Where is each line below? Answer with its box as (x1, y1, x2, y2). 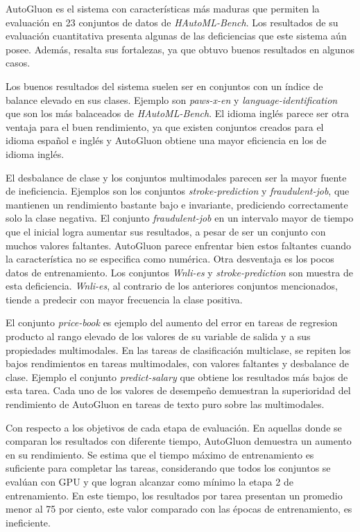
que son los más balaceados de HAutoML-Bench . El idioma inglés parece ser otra (6, 106, 350, 121)
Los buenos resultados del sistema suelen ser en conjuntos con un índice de (6, 78, 323, 93)
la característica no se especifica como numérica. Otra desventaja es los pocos (6, 251, 334, 266)
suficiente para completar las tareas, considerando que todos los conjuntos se (6, 461, 331, 475)
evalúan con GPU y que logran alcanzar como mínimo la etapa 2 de (6, 475, 293, 488)
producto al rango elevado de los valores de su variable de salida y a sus (6, 329, 311, 344)
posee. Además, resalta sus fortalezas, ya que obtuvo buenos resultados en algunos (6, 42, 354, 56)
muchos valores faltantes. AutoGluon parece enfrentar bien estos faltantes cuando (6, 238, 352, 252)
